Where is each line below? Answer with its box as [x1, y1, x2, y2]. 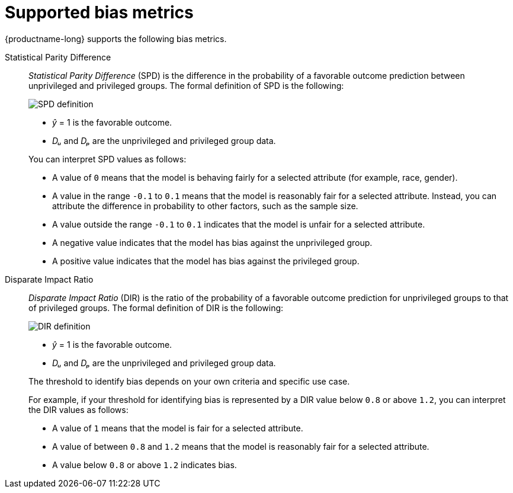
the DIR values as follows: [28, 404, 129, 415]
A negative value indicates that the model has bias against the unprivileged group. [52, 237, 373, 248]
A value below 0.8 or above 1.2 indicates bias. [52, 459, 237, 470]
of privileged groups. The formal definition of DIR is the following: [28, 302, 284, 313]
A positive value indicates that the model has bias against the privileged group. [52, 255, 360, 266]
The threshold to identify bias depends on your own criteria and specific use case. [28, 376, 350, 386]
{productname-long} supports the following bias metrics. [5, 33, 227, 44]
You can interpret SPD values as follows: [28, 153, 187, 164]
